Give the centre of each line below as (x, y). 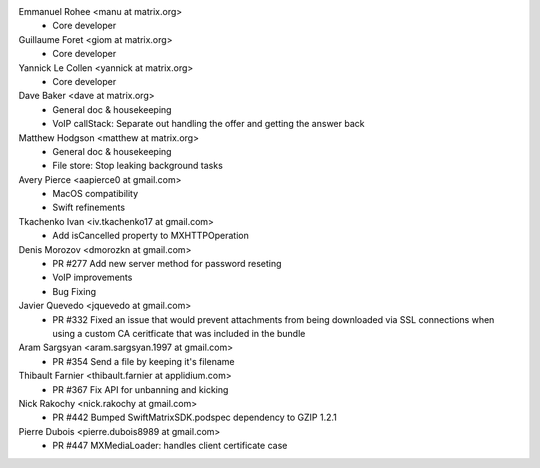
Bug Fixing (74, 291)
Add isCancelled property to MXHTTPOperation (150, 236)
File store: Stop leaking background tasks (138, 166)
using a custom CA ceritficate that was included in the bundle (179, 333)
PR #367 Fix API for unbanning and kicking (140, 389)
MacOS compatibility (95, 194)
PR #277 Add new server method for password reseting (167, 264)
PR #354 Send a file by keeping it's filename (143, 361)
